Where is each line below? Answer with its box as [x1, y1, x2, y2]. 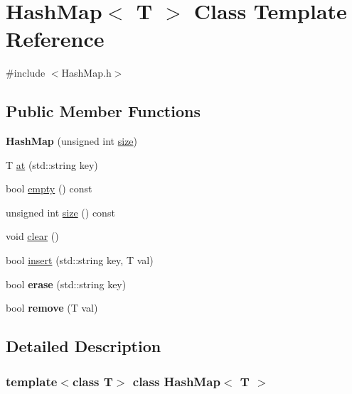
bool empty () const [6, 181, 92, 196]
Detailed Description [6, 335, 161, 357]
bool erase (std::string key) [6, 276, 127, 291]
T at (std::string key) [6, 157, 98, 172]
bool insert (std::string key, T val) [6, 253, 154, 268]
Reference [6, 24, 105, 53]
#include [6, 65, 46, 80]
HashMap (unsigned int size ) [6, 133, 138, 148]
